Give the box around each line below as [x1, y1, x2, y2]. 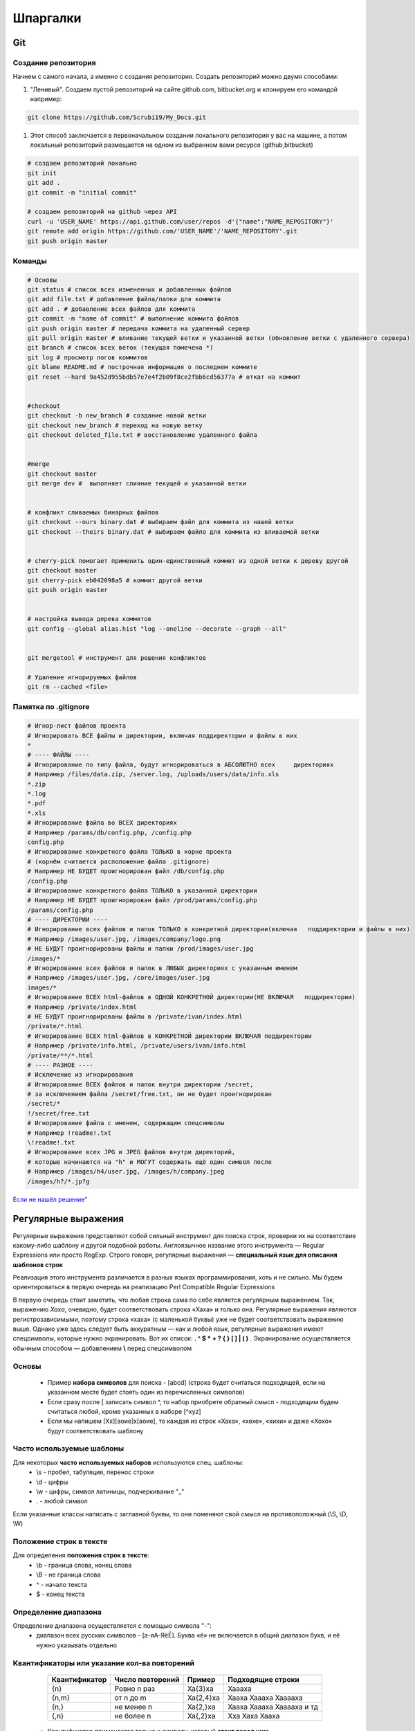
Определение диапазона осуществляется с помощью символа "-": [12, 1622, 212, 1630]
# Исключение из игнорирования [27, 1070, 134, 1079]
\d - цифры [36, 1478, 68, 1486]
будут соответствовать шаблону [47, 1426, 144, 1435]
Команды [12, 256, 48, 266]
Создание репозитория [12, 57, 96, 67]
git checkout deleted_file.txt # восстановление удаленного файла [27, 431, 257, 439]
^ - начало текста [36, 1580, 88, 1588]
